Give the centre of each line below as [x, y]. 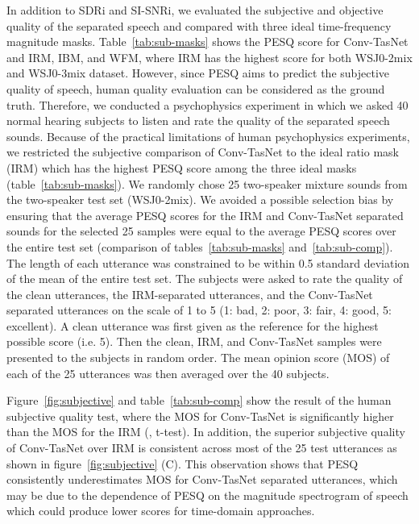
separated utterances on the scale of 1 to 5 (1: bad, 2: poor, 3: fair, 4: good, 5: [199, 310]
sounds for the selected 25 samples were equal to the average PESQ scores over [201, 231]
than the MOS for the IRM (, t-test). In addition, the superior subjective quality [206, 432]
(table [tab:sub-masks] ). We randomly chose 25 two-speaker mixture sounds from [207, 183]
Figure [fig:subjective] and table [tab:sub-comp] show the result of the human [199, 400]
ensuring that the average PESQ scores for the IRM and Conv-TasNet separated [205, 215]
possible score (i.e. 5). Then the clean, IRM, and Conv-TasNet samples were [194, 341]
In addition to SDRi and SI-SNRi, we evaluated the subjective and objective [195, 10]
